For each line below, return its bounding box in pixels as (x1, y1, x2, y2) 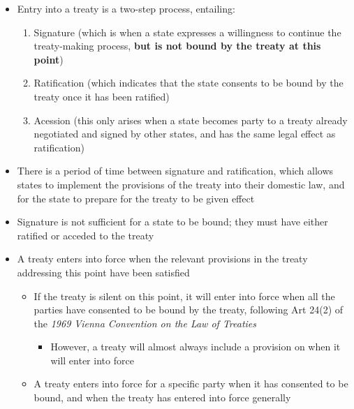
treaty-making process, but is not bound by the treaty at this (34, 38, 321, 53)
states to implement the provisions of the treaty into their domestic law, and (17, 177, 345, 191)
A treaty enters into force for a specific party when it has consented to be (34, 376, 348, 391)
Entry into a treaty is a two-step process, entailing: (17, 1, 235, 15)
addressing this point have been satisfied (17, 265, 190, 279)
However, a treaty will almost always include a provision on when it (50, 339, 341, 354)
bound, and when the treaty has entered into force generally (34, 390, 291, 405)
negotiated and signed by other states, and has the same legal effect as (34, 126, 336, 141)
